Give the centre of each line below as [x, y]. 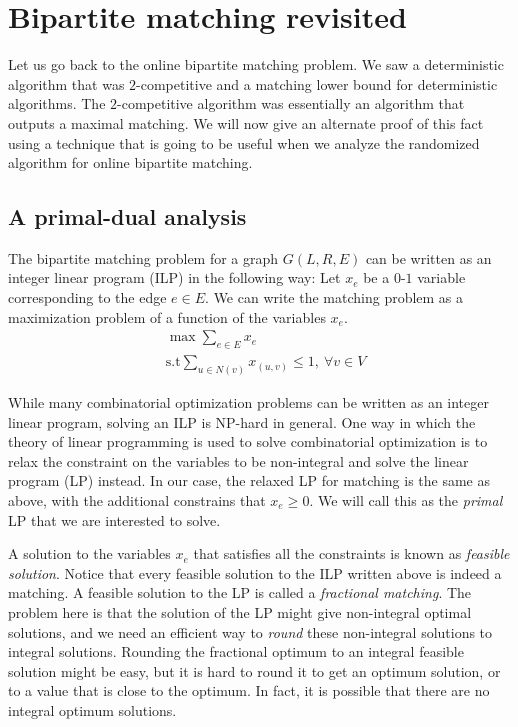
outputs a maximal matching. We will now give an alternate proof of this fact [246, 122]
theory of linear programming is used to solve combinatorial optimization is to [248, 441]
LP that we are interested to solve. [114, 519]
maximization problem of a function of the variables [167, 316]
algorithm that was [66, 83]
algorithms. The [57, 103]
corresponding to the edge [87, 297]
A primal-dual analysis [127, 216]
